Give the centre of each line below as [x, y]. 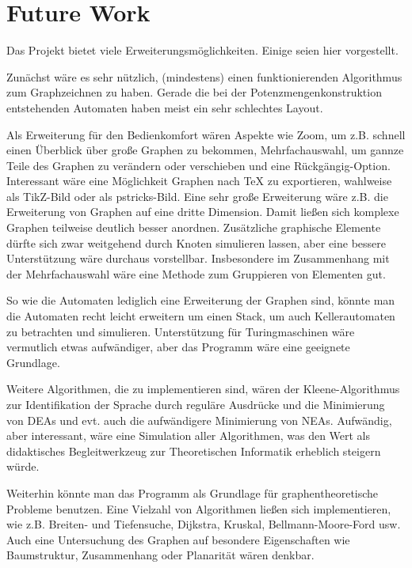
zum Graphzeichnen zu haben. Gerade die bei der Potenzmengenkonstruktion [194, 92]
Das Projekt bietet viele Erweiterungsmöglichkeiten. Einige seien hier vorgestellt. [202, 50]
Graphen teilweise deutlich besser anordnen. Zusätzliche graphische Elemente [194, 227]
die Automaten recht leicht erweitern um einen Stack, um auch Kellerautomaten [201, 316]
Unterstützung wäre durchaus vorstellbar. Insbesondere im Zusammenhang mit [198, 258]
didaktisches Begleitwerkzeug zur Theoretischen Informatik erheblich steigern [194, 451]
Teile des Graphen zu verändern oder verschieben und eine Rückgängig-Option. [198, 165]
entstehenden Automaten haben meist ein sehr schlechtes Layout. [165, 107]
